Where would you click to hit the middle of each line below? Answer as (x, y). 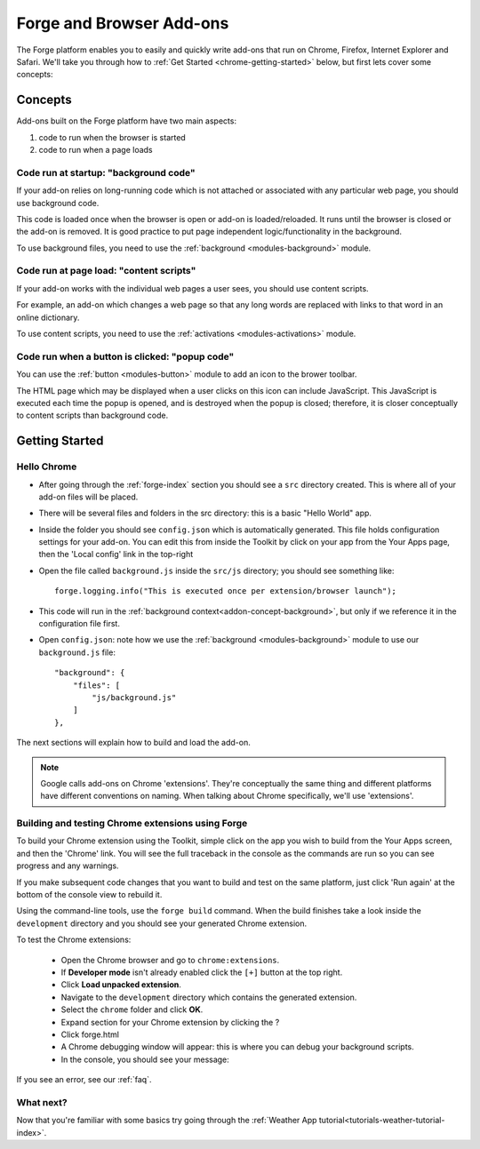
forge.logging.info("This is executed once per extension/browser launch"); (226, 591)
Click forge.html (90, 1034)
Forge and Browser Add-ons (123, 23)
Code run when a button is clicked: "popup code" (125, 356)
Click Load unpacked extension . (121, 985)
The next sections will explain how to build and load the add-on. (133, 743)
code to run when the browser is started (112, 137)
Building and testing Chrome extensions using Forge (132, 824)
